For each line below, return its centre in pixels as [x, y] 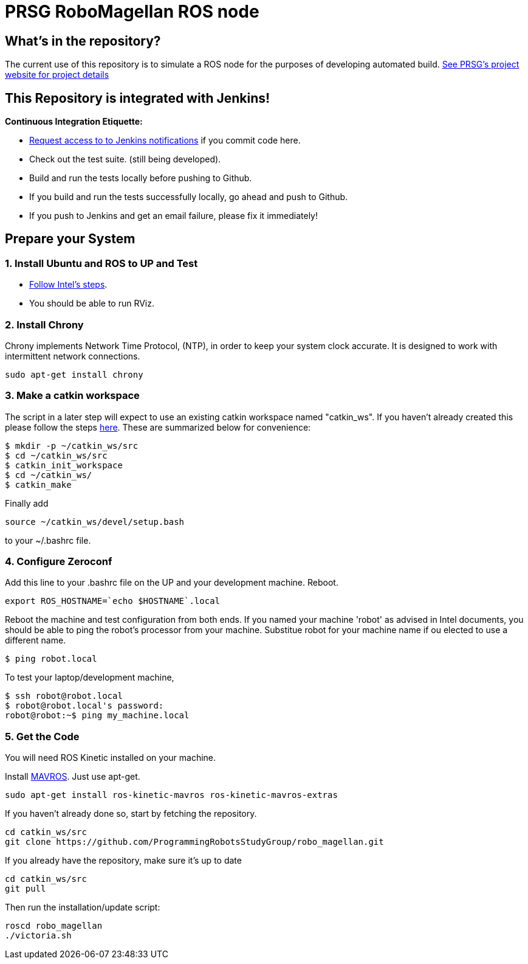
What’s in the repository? [83, 41]
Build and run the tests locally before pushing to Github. [141, 178]
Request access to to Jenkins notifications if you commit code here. [165, 140]
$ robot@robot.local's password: [84, 706]
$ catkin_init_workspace [64, 465]
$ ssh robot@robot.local [64, 696]
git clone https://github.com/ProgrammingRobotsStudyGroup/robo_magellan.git [194, 842]
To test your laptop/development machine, [90, 678]
